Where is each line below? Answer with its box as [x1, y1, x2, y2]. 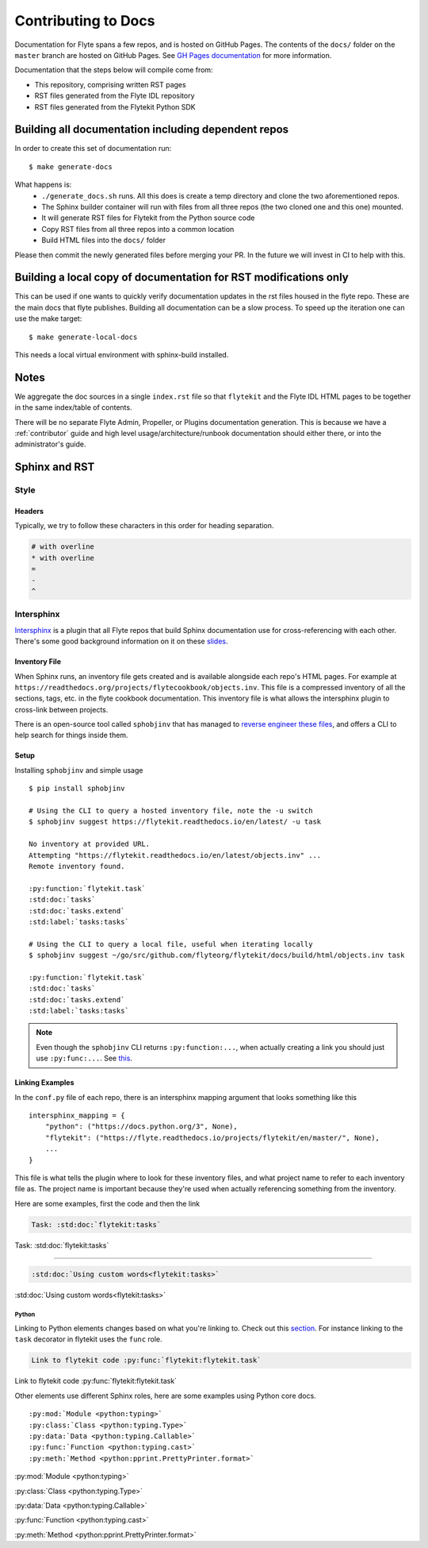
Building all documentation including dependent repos [14, 123, 289, 137]
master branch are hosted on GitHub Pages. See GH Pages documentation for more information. [14, 50, 332, 60]
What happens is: [14, 180, 72, 190]
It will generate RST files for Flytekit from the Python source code [41, 213, 255, 222]
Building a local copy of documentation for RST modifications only [14, 271, 349, 284]
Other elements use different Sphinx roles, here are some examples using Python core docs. [14, 1391, 316, 1400]
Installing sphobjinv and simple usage [14, 765, 143, 774]
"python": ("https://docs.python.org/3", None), [44, 1122, 238, 1131]
